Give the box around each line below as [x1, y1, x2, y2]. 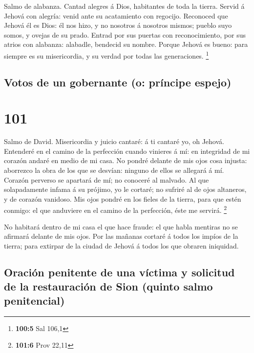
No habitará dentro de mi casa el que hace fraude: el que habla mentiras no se [4, 221, 238, 231]
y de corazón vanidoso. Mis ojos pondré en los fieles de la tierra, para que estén [4, 193, 241, 204]
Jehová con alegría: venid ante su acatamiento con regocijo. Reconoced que [4, 10, 228, 21]
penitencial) [4, 293, 65, 308]
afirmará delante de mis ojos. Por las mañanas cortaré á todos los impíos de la [4, 231, 238, 241]
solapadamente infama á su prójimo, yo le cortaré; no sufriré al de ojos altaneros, [4, 184, 247, 194]
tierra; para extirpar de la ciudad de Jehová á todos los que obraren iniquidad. [4, 240, 239, 250]
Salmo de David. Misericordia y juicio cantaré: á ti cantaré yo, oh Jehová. [4, 136, 224, 146]
